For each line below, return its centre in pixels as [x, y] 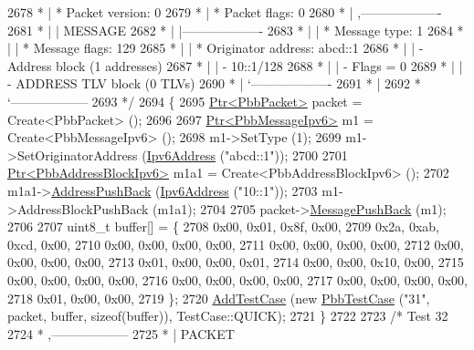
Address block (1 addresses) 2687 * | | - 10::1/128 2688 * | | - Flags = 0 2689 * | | [235, 65]
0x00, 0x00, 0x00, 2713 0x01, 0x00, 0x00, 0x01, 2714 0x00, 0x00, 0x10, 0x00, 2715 [236, 262]
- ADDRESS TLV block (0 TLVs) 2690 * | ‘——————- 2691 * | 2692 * [214, 83]
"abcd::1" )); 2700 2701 [286, 154]
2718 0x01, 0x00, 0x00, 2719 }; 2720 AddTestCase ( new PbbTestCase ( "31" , [219, 298]
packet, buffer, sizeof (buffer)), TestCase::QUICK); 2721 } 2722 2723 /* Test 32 [228, 316]
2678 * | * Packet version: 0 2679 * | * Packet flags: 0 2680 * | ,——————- [225, 12]
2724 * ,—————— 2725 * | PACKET [121, 333]
